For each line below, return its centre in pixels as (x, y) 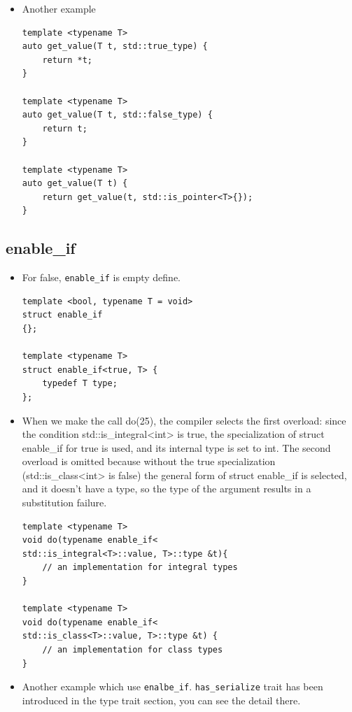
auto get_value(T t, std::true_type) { (115, 47)
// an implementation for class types (133, 650)
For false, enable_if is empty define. (101, 277)
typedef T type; (80, 384)
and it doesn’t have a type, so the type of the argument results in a (167, 489)
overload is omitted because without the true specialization (149, 461)
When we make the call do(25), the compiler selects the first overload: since (184, 420)
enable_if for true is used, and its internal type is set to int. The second (176, 447)
